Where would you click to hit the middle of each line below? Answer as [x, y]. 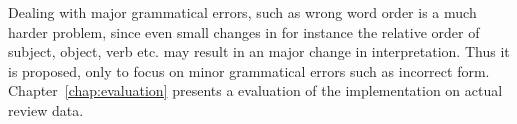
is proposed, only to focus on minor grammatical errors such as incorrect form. [249, 70]
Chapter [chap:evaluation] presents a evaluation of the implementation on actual [255, 90]
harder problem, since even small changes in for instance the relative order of [244, 31]
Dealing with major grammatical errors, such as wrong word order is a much [242, 12]
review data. [46, 109]
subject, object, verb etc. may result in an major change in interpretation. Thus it [259, 51]
